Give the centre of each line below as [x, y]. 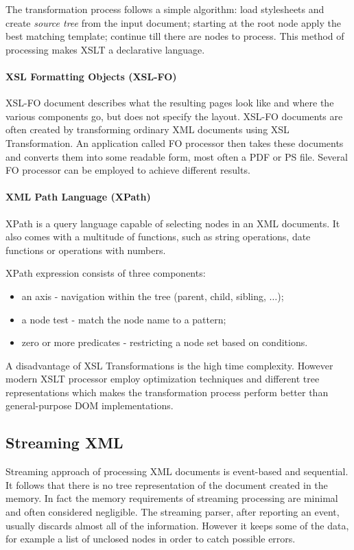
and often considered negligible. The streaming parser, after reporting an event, [173, 512]
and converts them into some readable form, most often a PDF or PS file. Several [177, 156]
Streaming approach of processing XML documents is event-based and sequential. [177, 471]
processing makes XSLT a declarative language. [105, 49]
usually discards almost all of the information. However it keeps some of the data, [177, 525]
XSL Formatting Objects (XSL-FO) [91, 76]
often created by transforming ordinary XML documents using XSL [147, 129]
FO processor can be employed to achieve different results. [128, 170]
